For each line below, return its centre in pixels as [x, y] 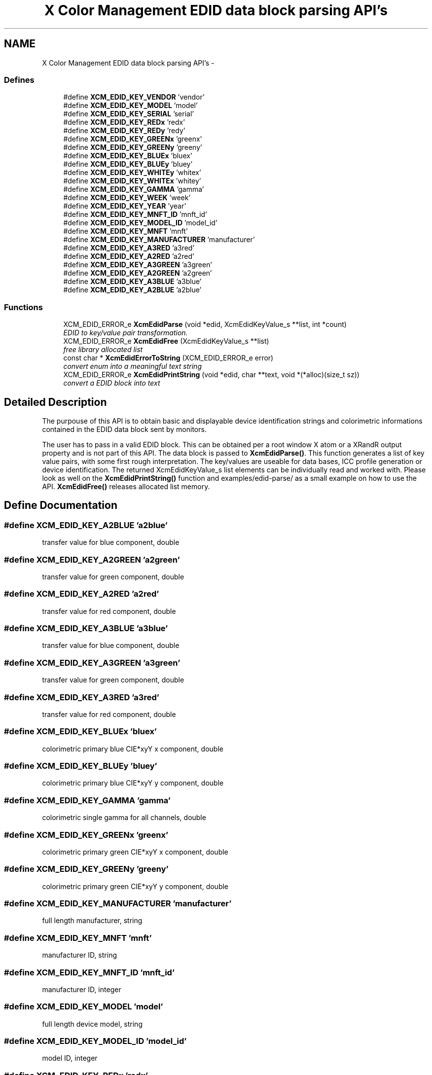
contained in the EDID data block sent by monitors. [124, 429]
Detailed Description [55, 402]
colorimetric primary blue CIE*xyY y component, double [133, 783]
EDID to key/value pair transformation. [126, 333]
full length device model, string [92, 1024]
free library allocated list [103, 350]
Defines [19, 80]
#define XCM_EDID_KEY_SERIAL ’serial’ [128, 114]
